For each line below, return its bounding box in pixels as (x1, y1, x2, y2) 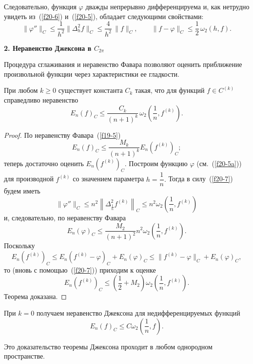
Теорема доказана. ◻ (4, 291, 67, 301)
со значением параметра (73, 173, 144, 184)
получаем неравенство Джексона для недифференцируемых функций (36, 308, 240, 318)
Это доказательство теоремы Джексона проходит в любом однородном (4, 341, 213, 351)
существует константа (58, 85, 123, 95)
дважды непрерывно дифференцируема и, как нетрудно (85, 1, 250, 11)
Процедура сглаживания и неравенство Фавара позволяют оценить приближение (4, 59, 242, 69)
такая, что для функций (135, 85, 205, 95)
